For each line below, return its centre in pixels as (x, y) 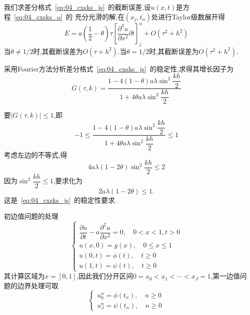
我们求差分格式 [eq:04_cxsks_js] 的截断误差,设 (78, 7)
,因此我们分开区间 (105, 276)
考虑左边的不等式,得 (36, 155)
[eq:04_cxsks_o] (38, 16)
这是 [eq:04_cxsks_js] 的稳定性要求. (61, 200)
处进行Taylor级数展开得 (188, 16)
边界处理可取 (38, 285)
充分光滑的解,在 (99, 16)
